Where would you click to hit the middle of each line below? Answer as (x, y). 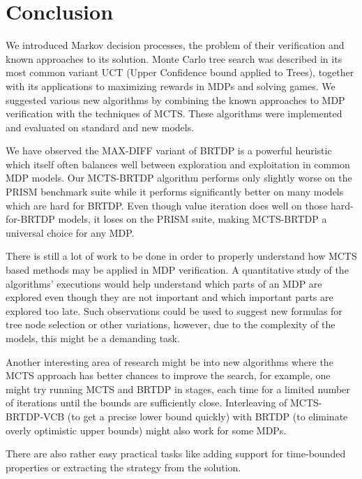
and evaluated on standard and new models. (100, 127)
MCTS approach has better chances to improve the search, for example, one (168, 375)
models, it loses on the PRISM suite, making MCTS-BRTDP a (193, 219)
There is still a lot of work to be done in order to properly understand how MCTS (181, 256)
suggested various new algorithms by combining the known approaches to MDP (175, 100)
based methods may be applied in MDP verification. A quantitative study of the (177, 270)
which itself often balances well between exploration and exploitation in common (178, 164)
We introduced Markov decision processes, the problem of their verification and (175, 45)
